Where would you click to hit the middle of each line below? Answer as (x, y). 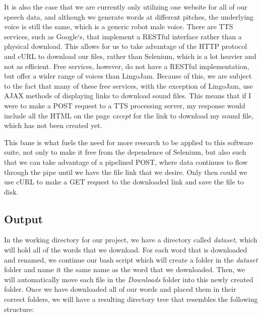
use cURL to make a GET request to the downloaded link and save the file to (124, 182)
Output (24, 218)
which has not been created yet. (53, 125)
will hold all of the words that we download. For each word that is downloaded (126, 250)
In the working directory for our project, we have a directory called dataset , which (131, 240)
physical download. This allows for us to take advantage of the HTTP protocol (126, 46)
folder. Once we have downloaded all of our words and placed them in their (120, 289)
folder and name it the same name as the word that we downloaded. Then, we (125, 269)
